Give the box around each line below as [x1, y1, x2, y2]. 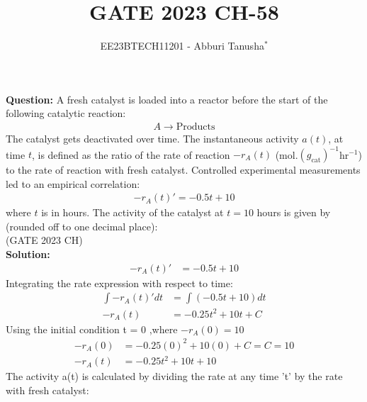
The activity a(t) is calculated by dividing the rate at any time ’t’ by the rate [6, 369, 343, 384]
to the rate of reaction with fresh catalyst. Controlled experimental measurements [6, 162, 361, 177]
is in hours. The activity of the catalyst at [41, 205, 224, 220]
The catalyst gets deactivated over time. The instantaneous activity [6, 130, 299, 145]
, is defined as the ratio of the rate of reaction [31, 147, 230, 162]
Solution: [6, 247, 50, 262]
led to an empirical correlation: [6, 176, 140, 191]
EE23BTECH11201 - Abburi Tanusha [100, 38, 264, 53]
